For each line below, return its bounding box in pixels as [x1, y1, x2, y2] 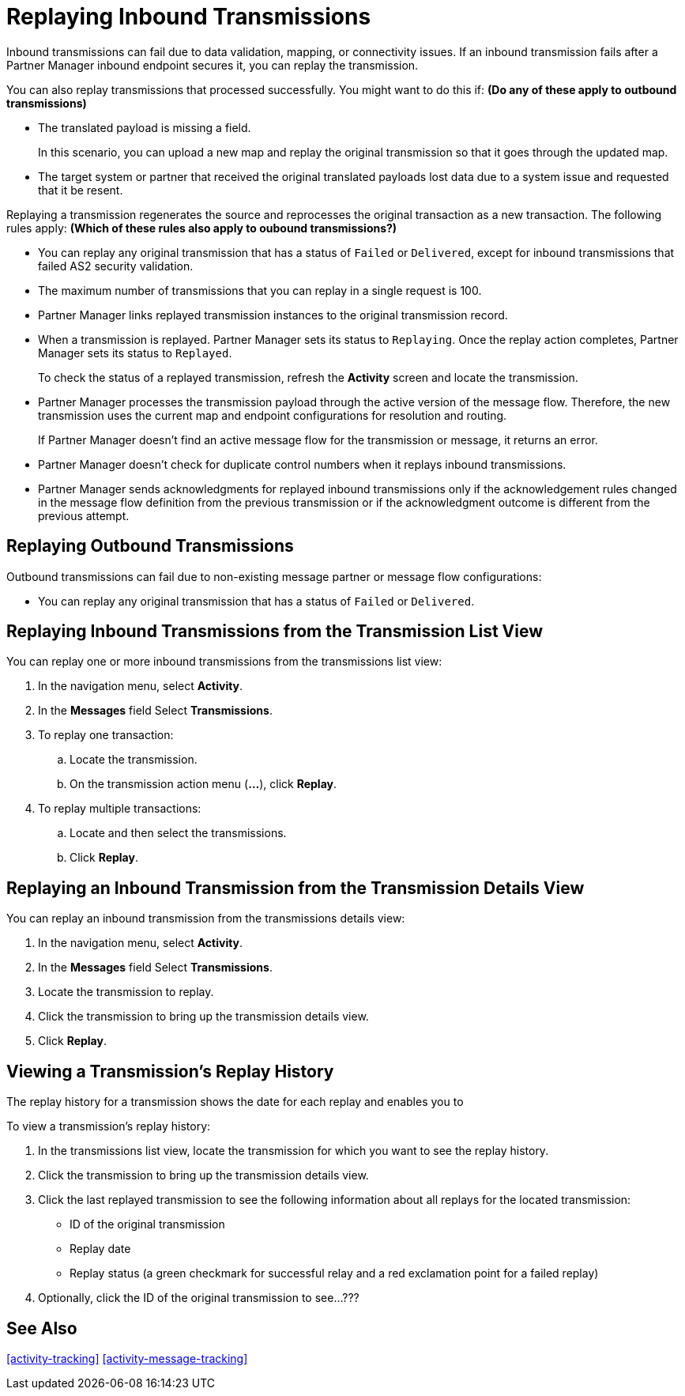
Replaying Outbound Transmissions [6, 536, 294, 557]
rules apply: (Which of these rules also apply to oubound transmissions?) [6, 221, 397, 235]
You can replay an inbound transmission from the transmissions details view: [6, 911, 405, 926]
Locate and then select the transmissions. [70, 826, 287, 840]
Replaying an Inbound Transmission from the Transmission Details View [6, 877, 585, 898]
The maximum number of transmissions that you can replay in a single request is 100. [38, 283, 482, 297]
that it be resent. [38, 183, 123, 197]
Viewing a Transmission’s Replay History [6, 1061, 334, 1081]
